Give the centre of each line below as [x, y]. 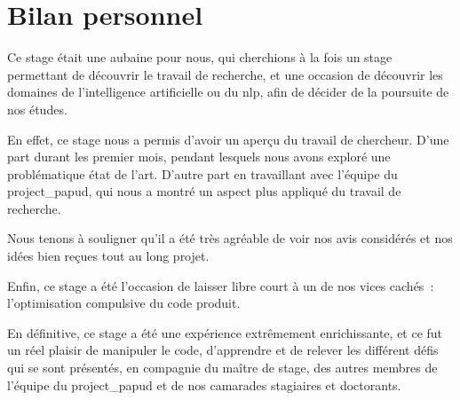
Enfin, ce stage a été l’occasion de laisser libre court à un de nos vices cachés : [221, 285]
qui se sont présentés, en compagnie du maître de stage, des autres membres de [222, 368]
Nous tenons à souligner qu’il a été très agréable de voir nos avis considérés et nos [230, 238]
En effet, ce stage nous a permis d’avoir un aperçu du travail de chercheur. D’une [228, 139]
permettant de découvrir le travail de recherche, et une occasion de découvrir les [225, 74]
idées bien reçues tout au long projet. [108, 256]
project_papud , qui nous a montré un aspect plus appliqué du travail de [204, 191]
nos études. [37, 109]
